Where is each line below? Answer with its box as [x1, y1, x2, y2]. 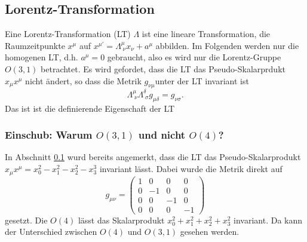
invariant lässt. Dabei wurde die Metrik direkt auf [99, 163, 283, 175]
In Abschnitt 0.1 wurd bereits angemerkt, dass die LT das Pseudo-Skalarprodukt [5, 151, 301, 163]
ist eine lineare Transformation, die [142, 27, 271, 40]
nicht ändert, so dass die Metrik [25, 74, 142, 87]
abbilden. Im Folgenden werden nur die [155, 39, 299, 51]
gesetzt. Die [5, 213, 48, 226]
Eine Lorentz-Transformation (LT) [5, 27, 131, 40]
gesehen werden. [180, 225, 240, 238]
